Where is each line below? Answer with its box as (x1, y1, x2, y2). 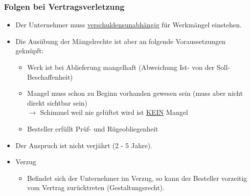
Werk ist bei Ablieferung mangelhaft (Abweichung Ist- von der (27, 62, 215, 72)
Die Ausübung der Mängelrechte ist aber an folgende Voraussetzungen (15, 36, 226, 46)
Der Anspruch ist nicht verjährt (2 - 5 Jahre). (15, 140, 152, 150)
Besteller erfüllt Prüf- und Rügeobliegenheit (27, 123, 159, 133)
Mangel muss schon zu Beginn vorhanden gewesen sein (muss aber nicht (27, 88, 243, 98)
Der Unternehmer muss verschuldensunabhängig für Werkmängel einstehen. (15, 20, 242, 30)
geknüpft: (15, 45, 44, 56)
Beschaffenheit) (27, 71, 73, 82)
